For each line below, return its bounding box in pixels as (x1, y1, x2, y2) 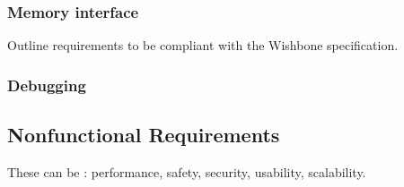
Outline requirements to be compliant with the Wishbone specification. (7, 36, 399, 55)
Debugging (7, 73, 86, 96)
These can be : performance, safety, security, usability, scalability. (7, 162, 366, 181)
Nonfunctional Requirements (7, 121, 280, 149)
